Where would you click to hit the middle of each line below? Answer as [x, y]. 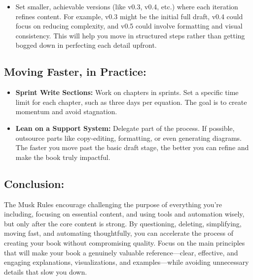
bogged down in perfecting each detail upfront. [86, 45]
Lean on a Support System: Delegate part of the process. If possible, [125, 128]
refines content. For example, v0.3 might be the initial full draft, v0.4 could [129, 16]
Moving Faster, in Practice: [75, 72]
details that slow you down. [46, 271]
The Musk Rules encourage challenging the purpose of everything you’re [113, 204]
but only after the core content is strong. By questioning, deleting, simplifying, [123, 223]
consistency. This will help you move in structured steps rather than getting [130, 35]
